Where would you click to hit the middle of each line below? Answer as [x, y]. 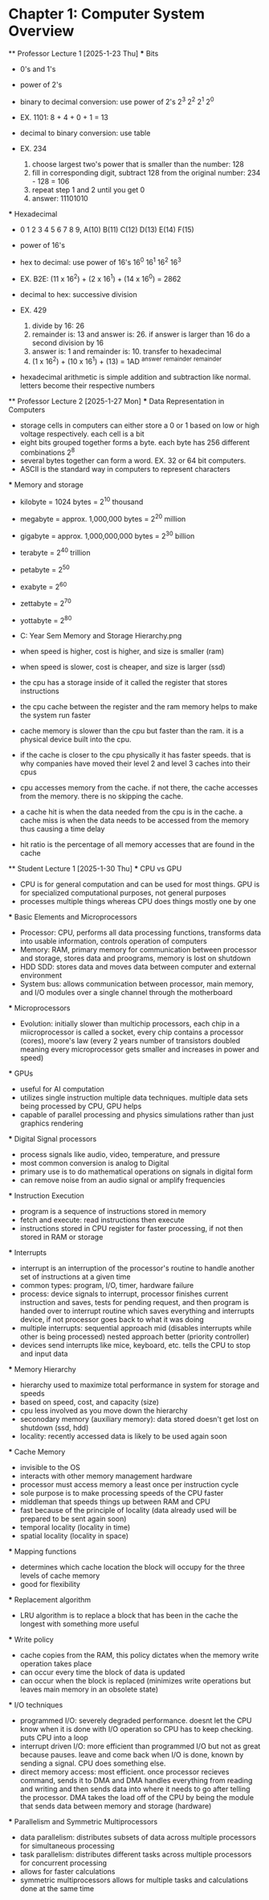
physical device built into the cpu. [75, 739]
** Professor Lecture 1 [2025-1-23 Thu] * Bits [84, 53]
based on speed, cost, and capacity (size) [89, 1402]
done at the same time [57, 1889]
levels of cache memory [60, 1576]
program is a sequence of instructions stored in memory [113, 1212]
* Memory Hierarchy [42, 1369]
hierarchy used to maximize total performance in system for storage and [139, 1385]
